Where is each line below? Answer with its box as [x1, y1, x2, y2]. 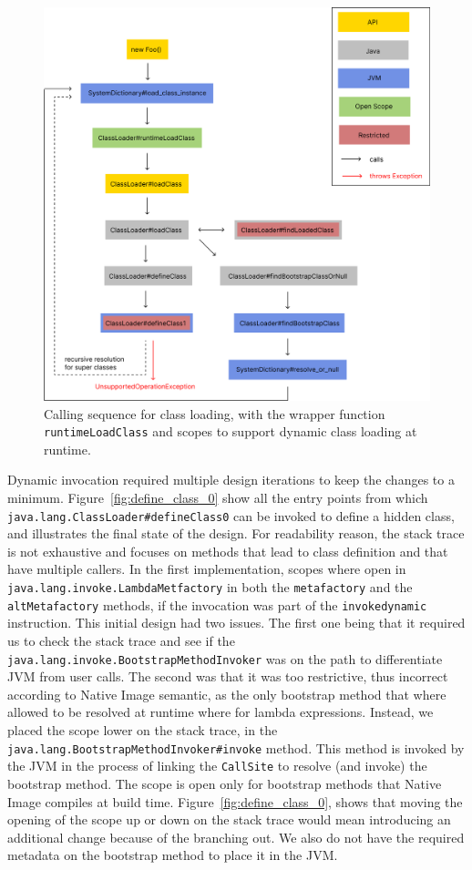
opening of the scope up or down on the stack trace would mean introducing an [7, 810, 451, 829]
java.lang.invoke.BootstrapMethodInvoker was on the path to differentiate [7, 649, 443, 668]
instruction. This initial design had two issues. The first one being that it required [7, 613, 466, 632]
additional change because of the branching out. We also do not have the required [7, 827, 465, 846]
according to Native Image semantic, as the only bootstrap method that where [7, 684, 446, 703]
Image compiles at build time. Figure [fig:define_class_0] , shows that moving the [7, 792, 463, 811]
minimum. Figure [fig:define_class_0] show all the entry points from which [7, 488, 428, 507]
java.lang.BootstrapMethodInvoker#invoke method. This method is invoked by [7, 738, 465, 757]
